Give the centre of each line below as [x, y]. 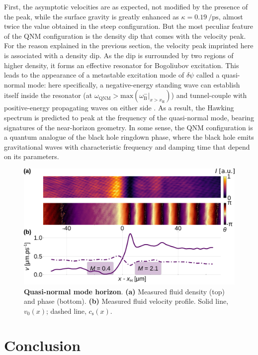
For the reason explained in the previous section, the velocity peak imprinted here [129, 45]
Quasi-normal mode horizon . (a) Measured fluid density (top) [124, 291]
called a [208, 75]
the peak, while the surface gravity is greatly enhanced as [91, 16]
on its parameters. [32, 156]
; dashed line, [66, 311]
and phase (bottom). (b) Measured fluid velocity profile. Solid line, [126, 301]
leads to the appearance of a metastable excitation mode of [94, 75]
